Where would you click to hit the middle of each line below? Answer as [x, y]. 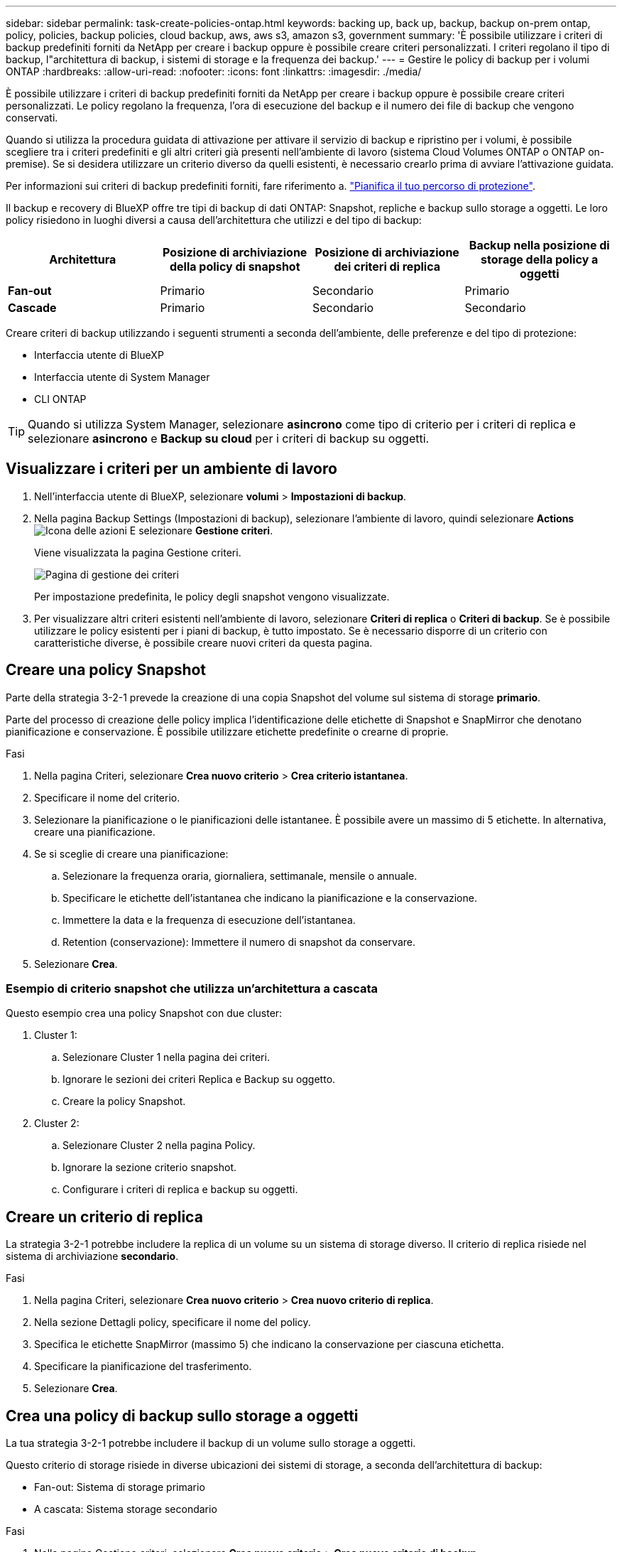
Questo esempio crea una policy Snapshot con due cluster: [144, 1013]
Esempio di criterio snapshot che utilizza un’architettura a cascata [192, 989]
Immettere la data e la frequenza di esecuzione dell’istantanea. [209, 920]
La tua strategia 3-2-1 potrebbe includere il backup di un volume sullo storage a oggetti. [211, 1443]
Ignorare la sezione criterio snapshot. [150, 1168]
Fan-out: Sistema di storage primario [120, 1487]
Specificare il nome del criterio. [107, 797]
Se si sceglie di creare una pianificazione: [131, 853]
